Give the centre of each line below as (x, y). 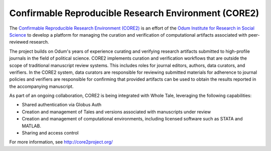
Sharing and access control (50, 133)
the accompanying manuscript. (41, 86)
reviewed (19, 42)
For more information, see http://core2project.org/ (61, 142)
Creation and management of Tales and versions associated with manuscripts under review (116, 112)
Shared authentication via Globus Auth (62, 105)
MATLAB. (31, 126)
